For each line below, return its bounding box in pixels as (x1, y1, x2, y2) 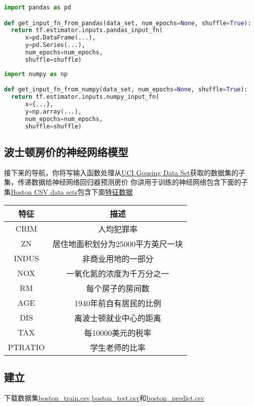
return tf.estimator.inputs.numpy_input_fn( (11, 93, 159, 101)
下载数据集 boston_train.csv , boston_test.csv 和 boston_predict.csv (4, 392, 205, 403)
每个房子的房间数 (86, 282, 149, 294)
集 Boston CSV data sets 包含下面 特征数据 (4, 186, 133, 197)
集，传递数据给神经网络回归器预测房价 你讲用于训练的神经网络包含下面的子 (4, 177, 248, 187)
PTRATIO (8, 341, 45, 353)
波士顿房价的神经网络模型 (4, 144, 128, 159)
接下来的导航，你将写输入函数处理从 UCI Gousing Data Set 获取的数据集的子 (4, 167, 246, 177)
